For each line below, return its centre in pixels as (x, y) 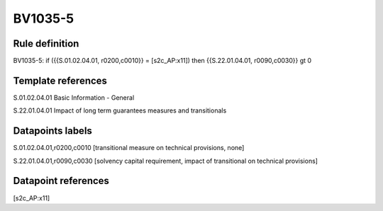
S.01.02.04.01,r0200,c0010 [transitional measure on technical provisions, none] (129, 148)
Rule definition (46, 44)
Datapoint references (61, 181)
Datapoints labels (52, 131)
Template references (60, 80)
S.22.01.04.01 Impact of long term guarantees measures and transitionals (120, 110)
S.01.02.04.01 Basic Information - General (74, 97)
